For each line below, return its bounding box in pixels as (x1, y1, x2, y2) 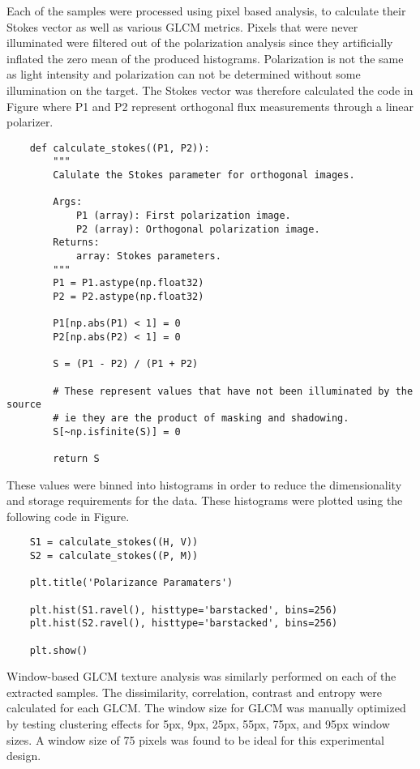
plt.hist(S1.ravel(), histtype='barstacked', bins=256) (29, 604, 338, 616)
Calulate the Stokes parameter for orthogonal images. (53, 169, 355, 182)
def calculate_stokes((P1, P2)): (29, 142, 210, 154)
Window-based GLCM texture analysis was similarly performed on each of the (6, 668, 396, 685)
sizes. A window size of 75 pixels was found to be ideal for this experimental (6, 731, 385, 748)
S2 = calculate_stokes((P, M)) (29, 549, 199, 562)
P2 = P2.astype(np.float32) (53, 290, 204, 302)
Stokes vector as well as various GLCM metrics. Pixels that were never (6, 18, 358, 35)
